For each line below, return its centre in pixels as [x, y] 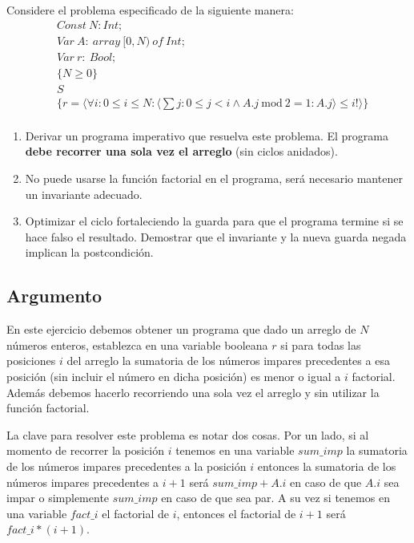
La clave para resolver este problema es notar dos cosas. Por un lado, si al [188, 434]
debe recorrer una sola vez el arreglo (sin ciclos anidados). [181, 151]
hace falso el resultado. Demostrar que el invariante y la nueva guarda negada [216, 236]
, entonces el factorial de [236, 513]
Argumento [54, 296]
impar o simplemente [58, 498]
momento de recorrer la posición [85, 450]
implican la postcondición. [89, 252]
